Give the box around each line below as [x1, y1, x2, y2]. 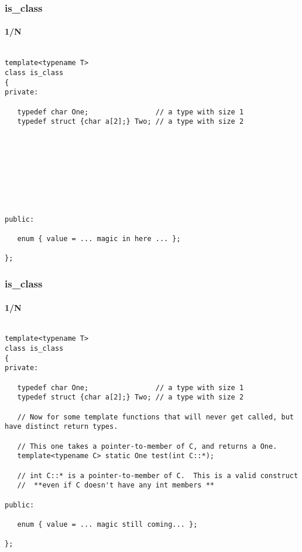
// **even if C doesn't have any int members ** [17, 481, 214, 490]
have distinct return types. [5, 422, 118, 431]
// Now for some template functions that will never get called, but [17, 412, 294, 421]
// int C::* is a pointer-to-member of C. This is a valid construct [17, 471, 298, 480]
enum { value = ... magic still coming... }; [17, 520, 198, 529]
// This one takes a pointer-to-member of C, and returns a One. [17, 442, 277, 451]
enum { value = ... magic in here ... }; [17, 235, 181, 243]
